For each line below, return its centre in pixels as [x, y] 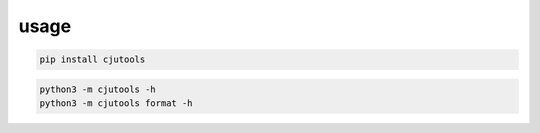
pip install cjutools [92, 59]
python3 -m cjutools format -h [116, 103]
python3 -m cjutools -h [98, 89]
